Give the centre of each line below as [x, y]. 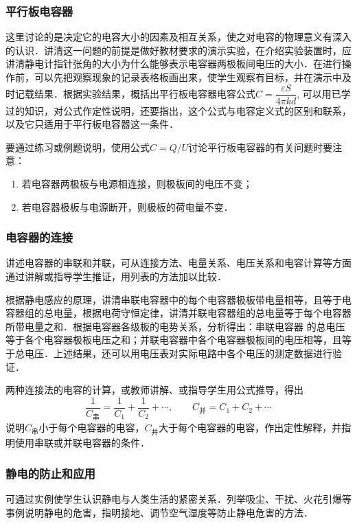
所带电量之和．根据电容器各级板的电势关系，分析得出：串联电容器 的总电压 [175, 326]
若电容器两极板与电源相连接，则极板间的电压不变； [137, 184]
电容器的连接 [39, 237]
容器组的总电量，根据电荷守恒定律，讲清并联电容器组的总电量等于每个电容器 [178, 313]
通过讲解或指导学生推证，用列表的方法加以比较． [116, 276]
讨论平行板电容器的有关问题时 [256, 147]
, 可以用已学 [324, 94]
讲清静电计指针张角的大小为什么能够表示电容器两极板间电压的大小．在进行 [174, 64]
